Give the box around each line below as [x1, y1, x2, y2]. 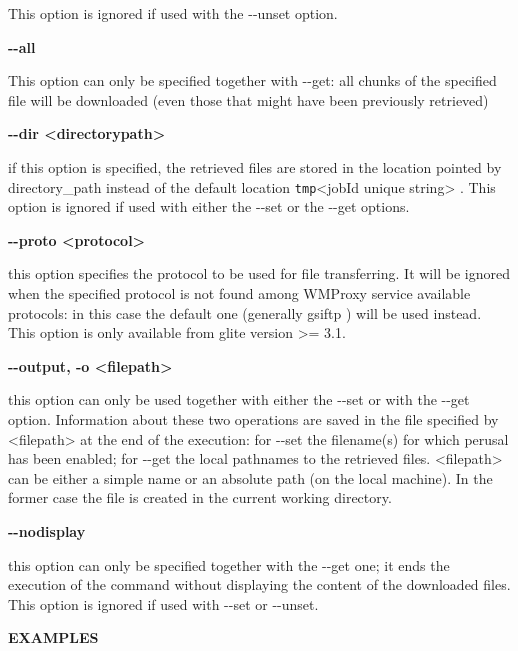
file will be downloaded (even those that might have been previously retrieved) [8, 89, 489, 110]
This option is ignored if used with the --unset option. [8, 3, 338, 23]
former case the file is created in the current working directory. [8, 487, 392, 508]
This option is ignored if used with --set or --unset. [8, 593, 319, 614]
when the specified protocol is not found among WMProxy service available [8, 283, 471, 303]
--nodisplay [8, 520, 86, 541]
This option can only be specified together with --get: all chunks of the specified [8, 70, 497, 91]
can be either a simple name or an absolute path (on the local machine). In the [8, 467, 493, 488]
